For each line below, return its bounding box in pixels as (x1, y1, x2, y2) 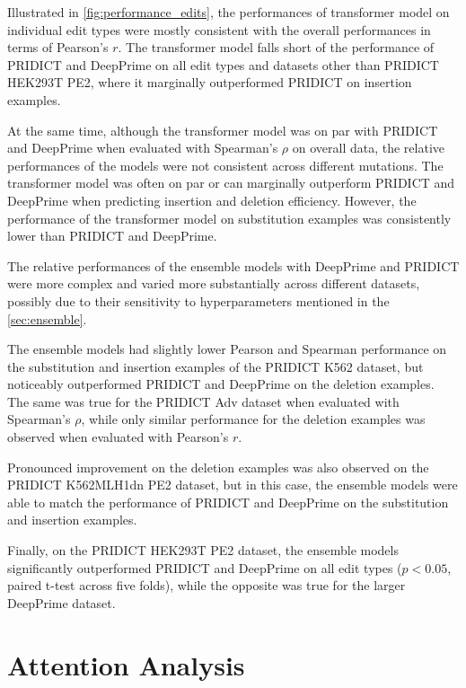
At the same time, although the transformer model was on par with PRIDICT (7, 120, 438, 139)
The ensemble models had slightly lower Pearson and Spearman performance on (7, 340, 447, 358)
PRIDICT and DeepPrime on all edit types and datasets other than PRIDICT (7, 55, 439, 74)
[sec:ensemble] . (7, 309, 87, 328)
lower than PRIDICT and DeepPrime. (7, 226, 217, 245)
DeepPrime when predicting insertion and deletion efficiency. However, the (7, 190, 417, 209)
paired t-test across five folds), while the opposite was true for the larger (7, 576, 406, 595)
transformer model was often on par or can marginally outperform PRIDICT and (7, 173, 455, 192)
